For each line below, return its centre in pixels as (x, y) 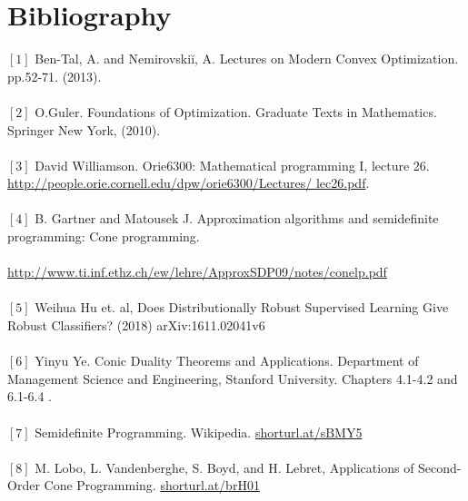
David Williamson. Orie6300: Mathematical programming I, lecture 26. (232, 165)
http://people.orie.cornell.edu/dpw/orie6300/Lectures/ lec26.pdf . (189, 183)
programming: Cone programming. (104, 236)
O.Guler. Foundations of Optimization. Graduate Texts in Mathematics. (236, 111)
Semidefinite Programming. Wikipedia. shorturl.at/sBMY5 (199, 432)
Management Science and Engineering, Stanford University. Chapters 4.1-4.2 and (233, 378)
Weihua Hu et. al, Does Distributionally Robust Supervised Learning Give (242, 307)
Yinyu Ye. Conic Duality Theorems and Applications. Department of (227, 361)
